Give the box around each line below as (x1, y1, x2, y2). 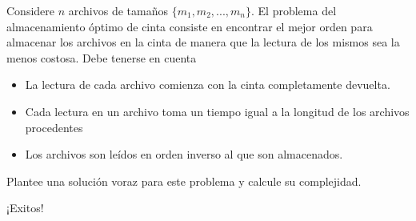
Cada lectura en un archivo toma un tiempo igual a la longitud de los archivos (25, 102, 410, 119)
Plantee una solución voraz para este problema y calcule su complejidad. (6, 172, 362, 189)
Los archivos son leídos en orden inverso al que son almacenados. (25, 146, 343, 163)
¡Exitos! (6, 199, 44, 216)
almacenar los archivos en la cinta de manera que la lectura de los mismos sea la (6, 34, 400, 50)
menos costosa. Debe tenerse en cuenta (6, 49, 197, 66)
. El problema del (251, 2, 337, 18)
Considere (6, 2, 55, 18)
